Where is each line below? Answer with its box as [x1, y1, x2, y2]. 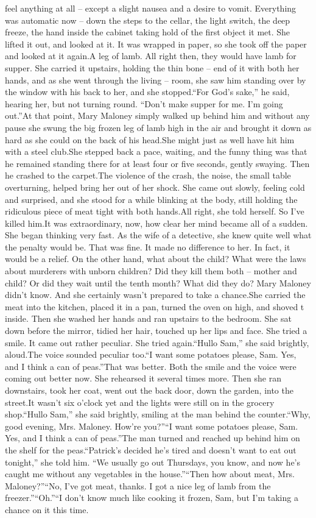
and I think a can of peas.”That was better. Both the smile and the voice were [5, 360, 297, 372]
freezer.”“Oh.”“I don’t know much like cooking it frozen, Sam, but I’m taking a [5, 491, 298, 504]
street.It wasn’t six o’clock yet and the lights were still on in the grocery [5, 396, 275, 408]
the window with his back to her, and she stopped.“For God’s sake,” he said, [5, 85, 290, 98]
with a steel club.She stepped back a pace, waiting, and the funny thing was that [5, 145, 307, 158]
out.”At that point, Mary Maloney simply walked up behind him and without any [5, 109, 310, 122]
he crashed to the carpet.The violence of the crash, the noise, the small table [5, 169, 291, 182]
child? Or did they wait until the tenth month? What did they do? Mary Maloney [5, 276, 311, 289]
